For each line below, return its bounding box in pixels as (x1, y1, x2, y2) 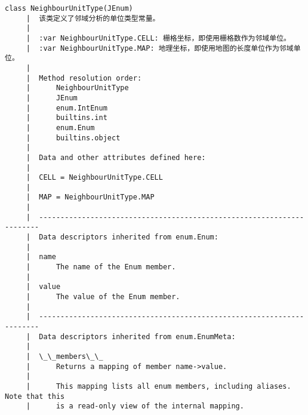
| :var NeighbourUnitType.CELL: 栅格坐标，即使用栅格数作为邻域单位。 (26, 33, 291, 42)
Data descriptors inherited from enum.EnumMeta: (39, 332, 236, 341)
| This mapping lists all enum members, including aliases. (26, 382, 291, 391)
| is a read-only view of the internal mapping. (26, 402, 244, 411)
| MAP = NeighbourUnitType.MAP (26, 193, 155, 202)
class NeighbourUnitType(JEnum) (5, 4, 133, 13)
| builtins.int (26, 113, 107, 122)
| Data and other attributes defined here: (26, 153, 206, 162)
